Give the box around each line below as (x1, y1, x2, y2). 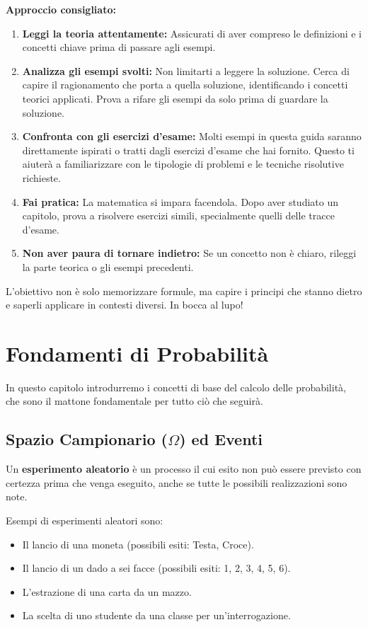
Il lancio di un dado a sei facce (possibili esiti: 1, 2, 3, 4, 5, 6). (22, 560, 291, 575)
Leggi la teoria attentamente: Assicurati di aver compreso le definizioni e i (22, 25, 362, 40)
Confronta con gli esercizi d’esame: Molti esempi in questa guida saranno (22, 129, 362, 144)
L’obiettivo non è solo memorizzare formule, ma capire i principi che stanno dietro (6, 283, 362, 298)
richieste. (22, 170, 61, 185)
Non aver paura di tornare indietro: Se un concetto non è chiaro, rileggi (22, 246, 357, 260)
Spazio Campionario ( (6, 428, 168, 450)
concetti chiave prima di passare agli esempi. (22, 40, 216, 54)
